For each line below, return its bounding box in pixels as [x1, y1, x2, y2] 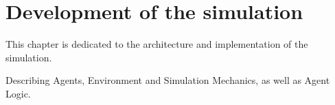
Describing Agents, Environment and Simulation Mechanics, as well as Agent [5, 73, 330, 87]
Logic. [5, 86, 31, 100]
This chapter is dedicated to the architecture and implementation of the [5, 37, 308, 51]
